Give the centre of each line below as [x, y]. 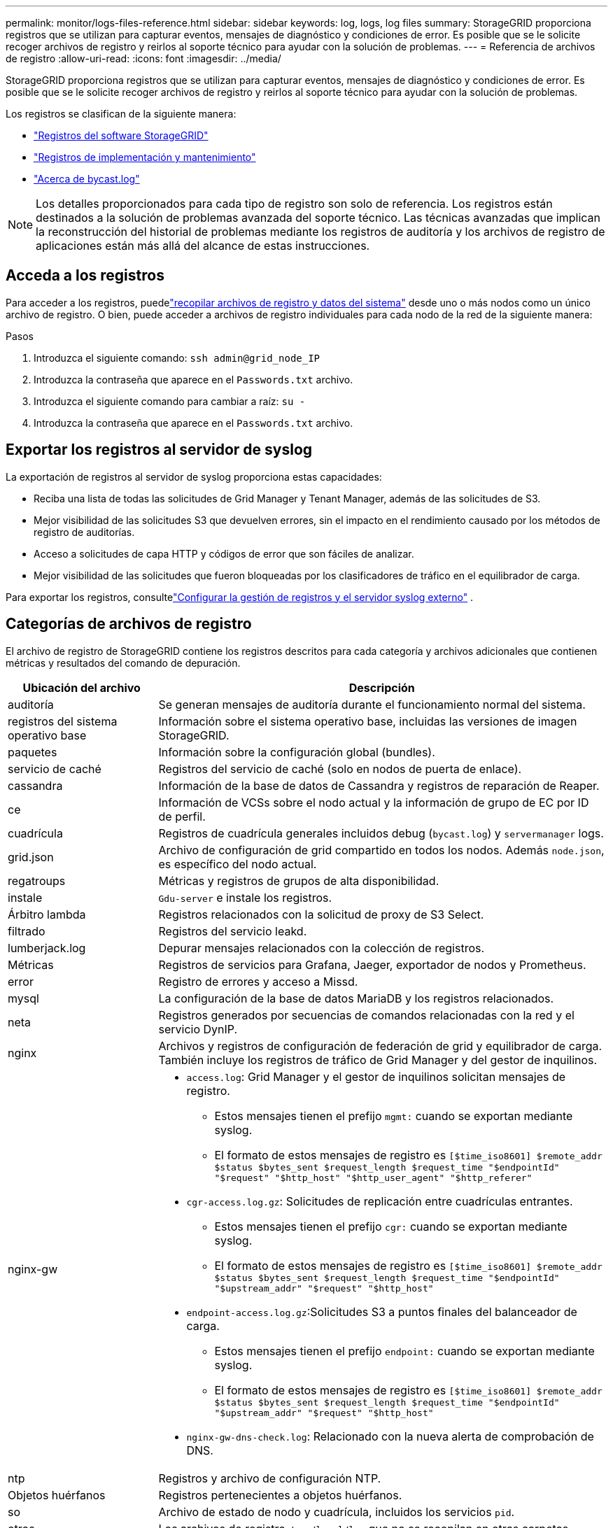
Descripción [382, 687]
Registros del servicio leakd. [233, 931]
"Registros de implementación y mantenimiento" [145, 157]
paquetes [33, 752]
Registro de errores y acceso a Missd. [258, 981]
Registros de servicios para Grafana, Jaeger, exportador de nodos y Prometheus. [372, 964]
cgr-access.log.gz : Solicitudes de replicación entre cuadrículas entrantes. [380, 1201]
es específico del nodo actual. [238, 864]
